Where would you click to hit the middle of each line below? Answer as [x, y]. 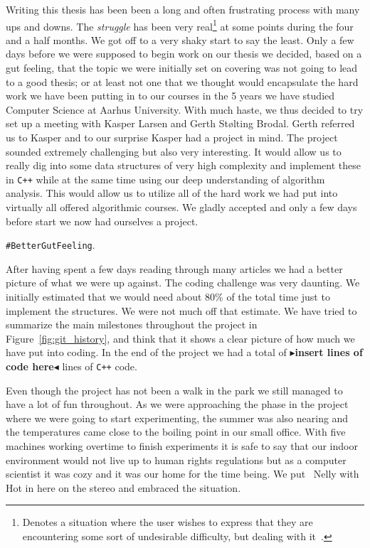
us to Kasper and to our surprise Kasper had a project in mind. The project [172, 137]
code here [30, 366]
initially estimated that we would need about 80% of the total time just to [168, 297]
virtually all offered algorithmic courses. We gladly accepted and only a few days [181, 207]
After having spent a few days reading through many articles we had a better [174, 268]
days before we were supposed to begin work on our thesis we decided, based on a [184, 54]
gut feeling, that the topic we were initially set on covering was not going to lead [182, 68]
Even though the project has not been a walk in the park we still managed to [174, 390]
